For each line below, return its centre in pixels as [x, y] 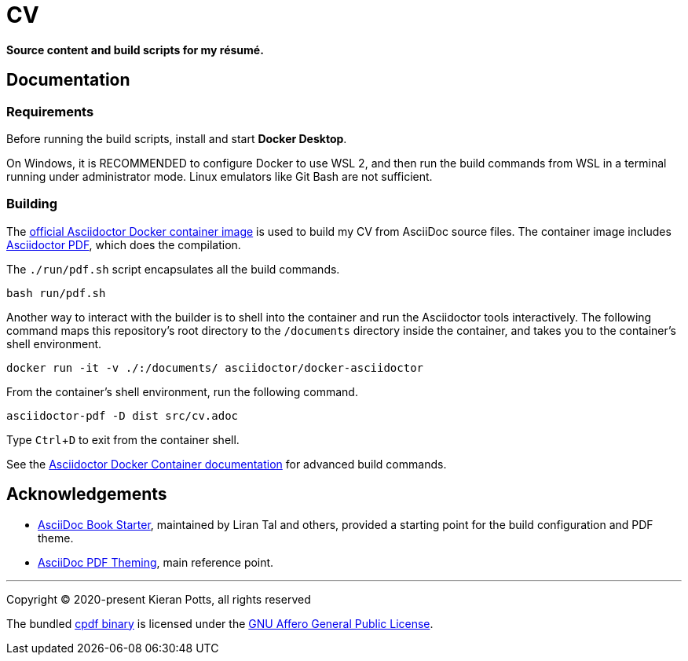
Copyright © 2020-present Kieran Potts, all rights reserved [159, 599]
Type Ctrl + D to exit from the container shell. [123, 439]
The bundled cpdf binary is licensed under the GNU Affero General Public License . [220, 623]
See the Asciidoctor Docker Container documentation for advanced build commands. [227, 464]
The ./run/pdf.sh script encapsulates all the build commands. [173, 269]
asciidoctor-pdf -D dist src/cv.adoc [123, 415]
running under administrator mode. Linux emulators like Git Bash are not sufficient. [220, 176]
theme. [56, 538]
